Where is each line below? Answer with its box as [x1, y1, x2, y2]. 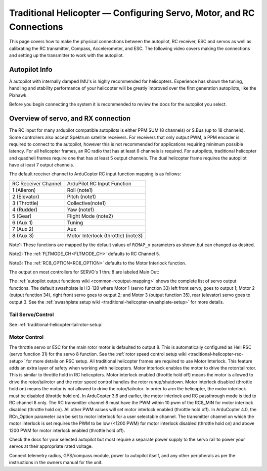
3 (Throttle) [12, 200, 39, 207]
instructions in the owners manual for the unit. [9, 460, 103, 466]
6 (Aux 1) [12, 219, 33, 226]
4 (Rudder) [12, 206, 38, 213]
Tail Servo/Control [9, 311, 54, 318]
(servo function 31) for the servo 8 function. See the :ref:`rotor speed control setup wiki [9, 351, 187, 357]
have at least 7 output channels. [9, 162, 74, 168]
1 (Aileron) [12, 186, 36, 193]
